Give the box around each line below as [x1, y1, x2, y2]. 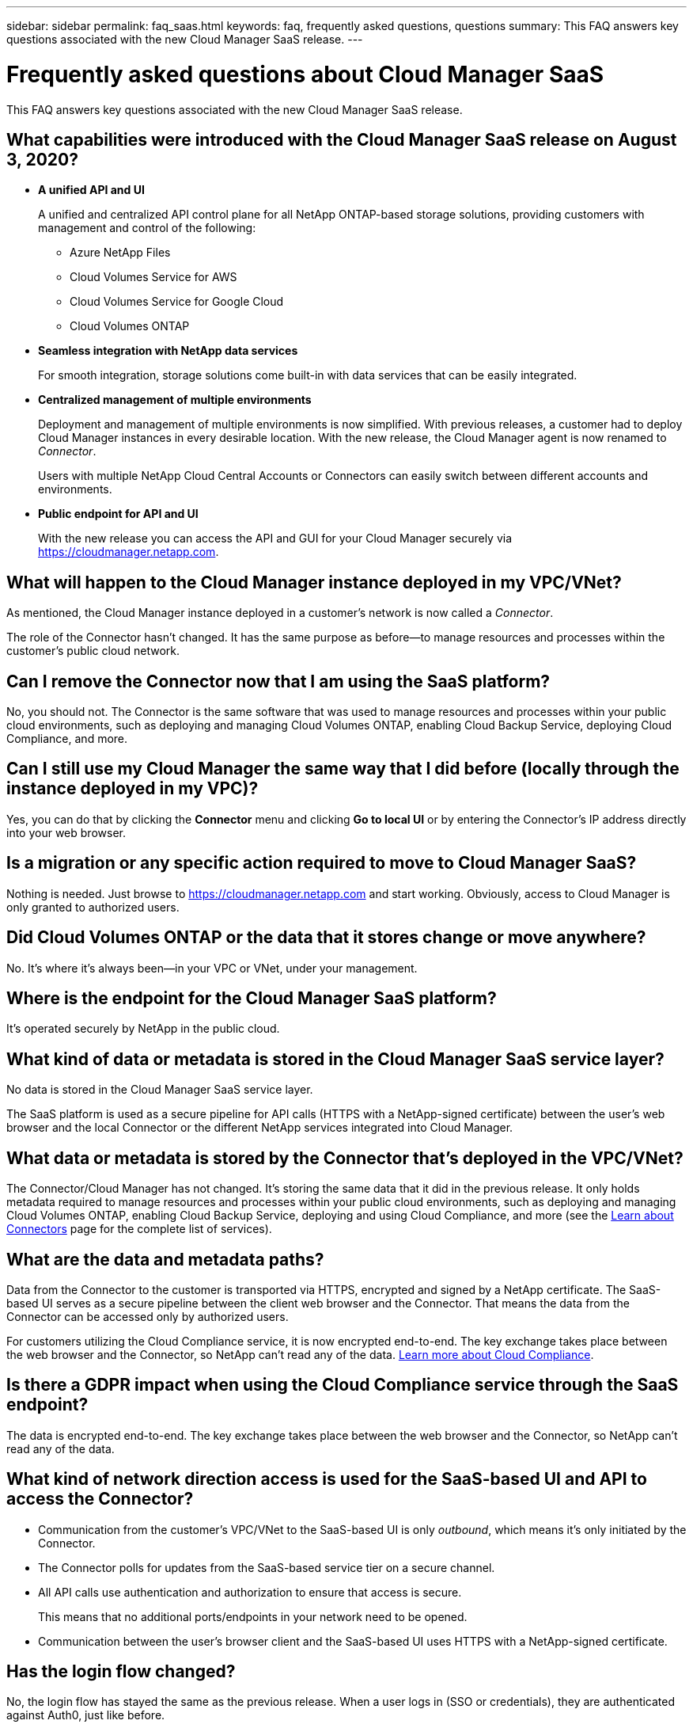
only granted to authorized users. [6, 900, 180, 914]
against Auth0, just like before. [6, 1708, 165, 1722]
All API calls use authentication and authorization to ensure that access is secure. [38, 1585, 462, 1599]
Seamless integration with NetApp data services [38, 344, 298, 358]
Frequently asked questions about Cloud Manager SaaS [6, 60, 604, 88]
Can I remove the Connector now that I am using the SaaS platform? [6, 671, 551, 691]
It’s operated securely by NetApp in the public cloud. [6, 1022, 280, 1036]
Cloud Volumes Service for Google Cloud [70, 295, 284, 309]
